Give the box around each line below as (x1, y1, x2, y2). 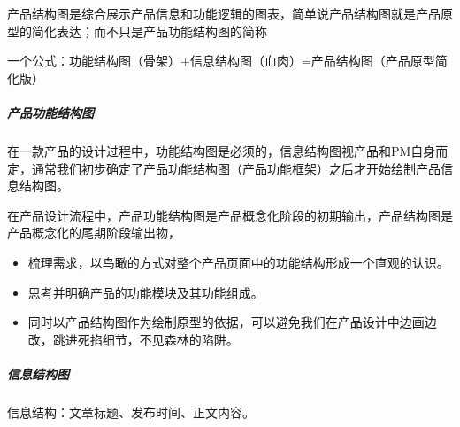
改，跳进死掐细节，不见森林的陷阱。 (27, 330, 239, 348)
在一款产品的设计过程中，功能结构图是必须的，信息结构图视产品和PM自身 (7, 141, 436, 159)
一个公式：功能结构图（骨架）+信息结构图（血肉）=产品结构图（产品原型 (7, 51, 435, 70)
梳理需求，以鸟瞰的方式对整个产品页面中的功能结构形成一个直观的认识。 (27, 252, 449, 271)
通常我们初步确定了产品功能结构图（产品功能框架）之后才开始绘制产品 (31, 159, 441, 177)
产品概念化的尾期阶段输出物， (7, 223, 180, 242)
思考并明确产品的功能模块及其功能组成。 (27, 283, 264, 301)
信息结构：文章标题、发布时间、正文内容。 (7, 402, 255, 421)
